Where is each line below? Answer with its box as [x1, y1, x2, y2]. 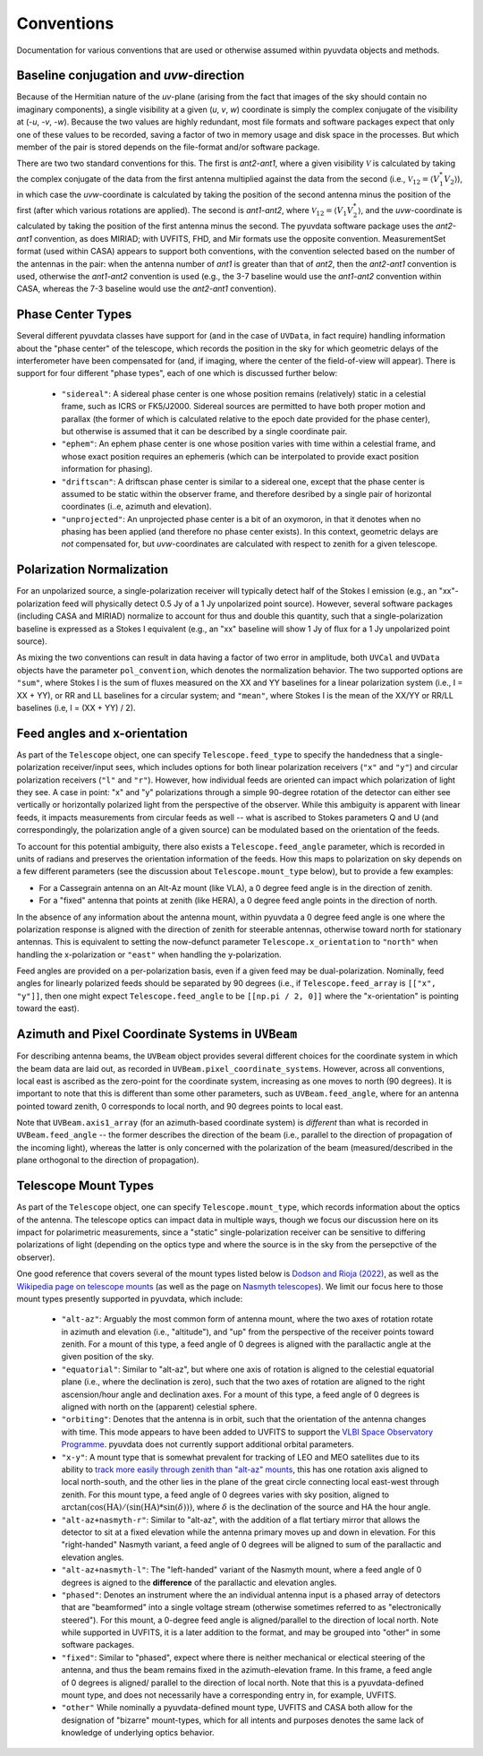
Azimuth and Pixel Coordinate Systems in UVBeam [16, 1026, 298, 1042]
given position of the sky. [61, 1351, 155, 1362]
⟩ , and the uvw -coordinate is [358, 204, 462, 215]
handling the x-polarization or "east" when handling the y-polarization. [16, 949, 282, 960]
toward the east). [16, 1003, 80, 1014]
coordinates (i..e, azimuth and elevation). [61, 501, 212, 512]
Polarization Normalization [16, 562, 169, 578]
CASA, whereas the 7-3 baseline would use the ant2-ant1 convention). [16, 283, 277, 295]
